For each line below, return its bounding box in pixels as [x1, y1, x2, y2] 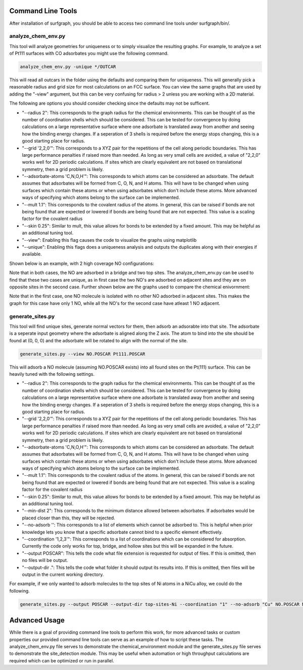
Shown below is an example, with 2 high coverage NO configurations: [9, 260, 154, 266]
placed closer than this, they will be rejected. [22, 515, 116, 521]
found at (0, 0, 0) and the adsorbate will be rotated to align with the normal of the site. [9, 337, 188, 343]
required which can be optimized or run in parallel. [9, 657, 115, 663]
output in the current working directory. [22, 571, 104, 577]
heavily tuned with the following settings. [9, 371, 95, 377]
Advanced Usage [9, 616, 65, 624]
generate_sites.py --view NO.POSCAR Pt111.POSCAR [20, 351, 145, 356]
